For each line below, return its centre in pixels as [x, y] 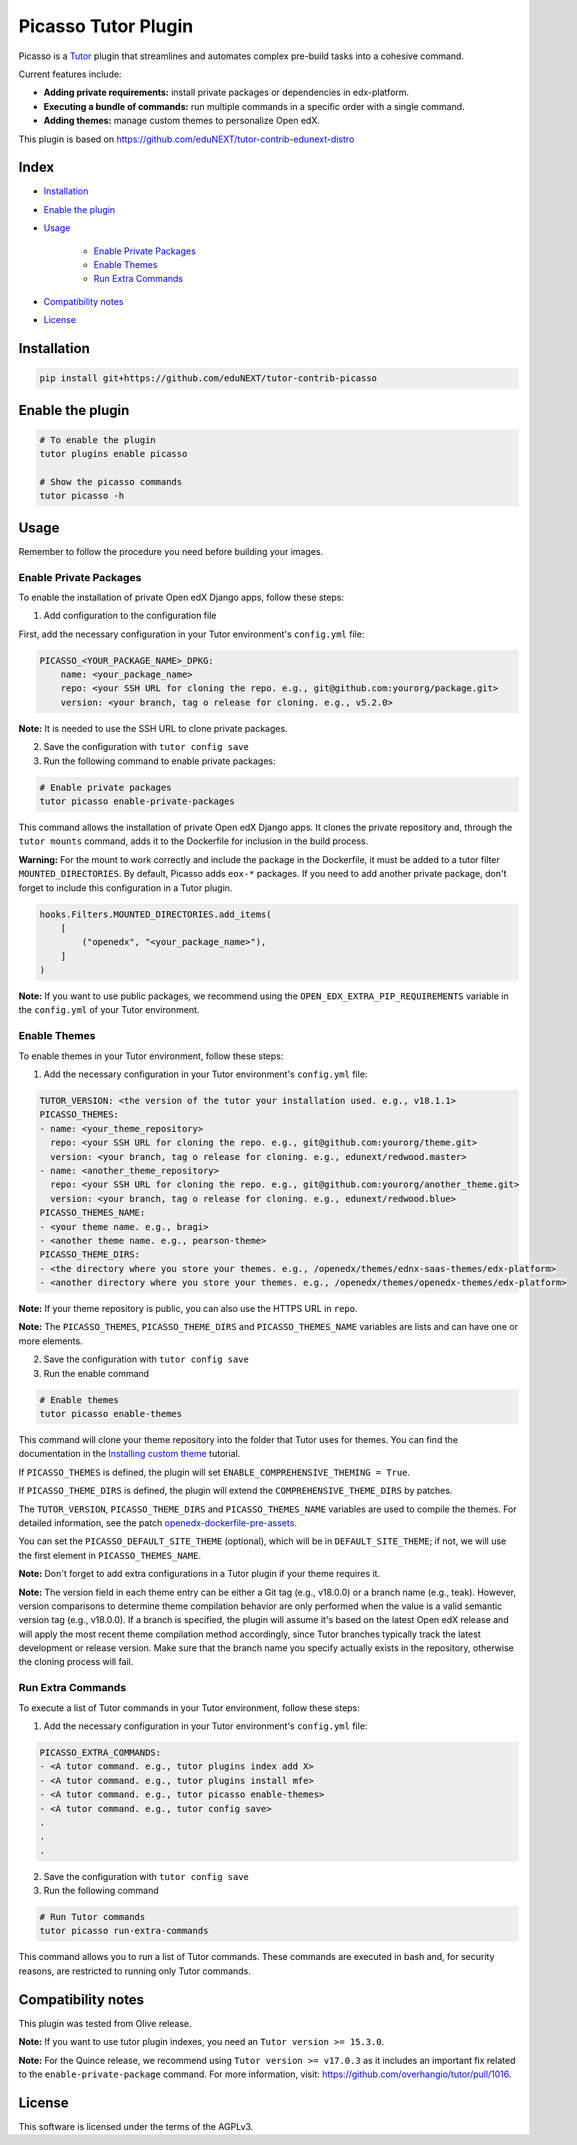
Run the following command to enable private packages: [159, 761]
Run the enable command [96, 1373]
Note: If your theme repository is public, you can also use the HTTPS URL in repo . [188, 1309]
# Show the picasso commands [111, 481]
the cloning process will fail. [76, 1662]
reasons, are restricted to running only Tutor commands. [135, 1971]
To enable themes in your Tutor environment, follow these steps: [151, 1056]
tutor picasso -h [82, 496]
